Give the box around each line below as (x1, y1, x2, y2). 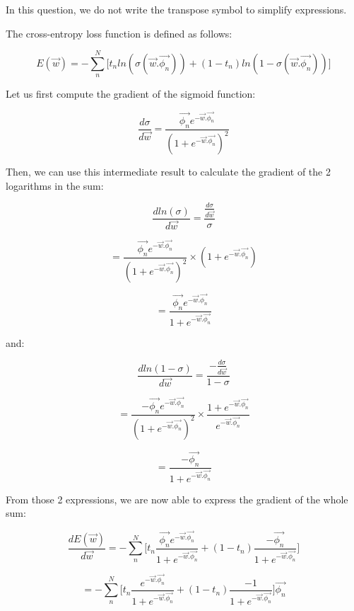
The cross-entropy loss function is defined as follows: (6, 25, 232, 40)
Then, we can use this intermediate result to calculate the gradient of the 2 (6, 164, 331, 179)
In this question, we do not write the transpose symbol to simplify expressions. (6, 2, 347, 16)
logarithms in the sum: (6, 178, 104, 193)
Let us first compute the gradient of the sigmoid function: (6, 86, 256, 101)
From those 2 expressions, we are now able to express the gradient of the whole (6, 491, 348, 506)
